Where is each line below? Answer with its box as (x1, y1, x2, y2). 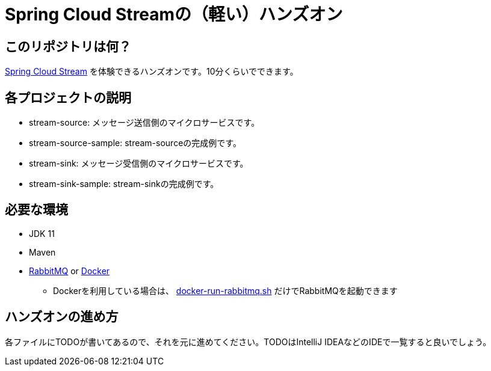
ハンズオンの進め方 (5, 309, 119, 325)
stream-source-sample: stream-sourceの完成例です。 (29, 138, 241, 149)
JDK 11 (29, 228, 55, 239)
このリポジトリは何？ (5, 38, 131, 54)
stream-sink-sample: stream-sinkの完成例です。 (29, 179, 219, 189)
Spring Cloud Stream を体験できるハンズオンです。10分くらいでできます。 (5, 66, 298, 77)
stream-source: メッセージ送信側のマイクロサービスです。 (29, 117, 260, 128)
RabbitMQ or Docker (29, 265, 110, 276)
